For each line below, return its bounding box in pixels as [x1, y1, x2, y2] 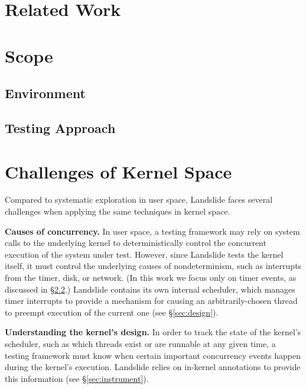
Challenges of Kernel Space [5, 159, 232, 183]
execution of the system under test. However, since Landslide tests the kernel [5, 248, 284, 260]
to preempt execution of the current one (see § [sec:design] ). [5, 306, 219, 318]
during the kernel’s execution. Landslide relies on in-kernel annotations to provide [5, 361, 301, 373]
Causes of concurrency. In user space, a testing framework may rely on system [5, 225, 300, 237]
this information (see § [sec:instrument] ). [5, 372, 149, 384]
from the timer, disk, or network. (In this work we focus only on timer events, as [5, 271, 297, 283]
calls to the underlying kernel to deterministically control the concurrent [5, 236, 266, 249]
